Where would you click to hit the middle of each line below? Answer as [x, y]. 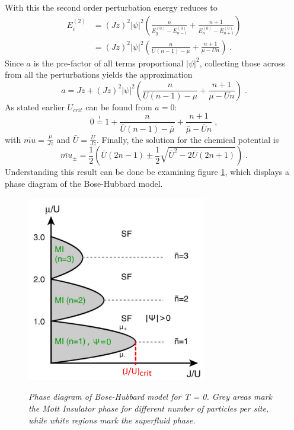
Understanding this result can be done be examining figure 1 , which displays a [147, 172]
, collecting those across [242, 63]
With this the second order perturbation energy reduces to [111, 7]
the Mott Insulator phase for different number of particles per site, [149, 408]
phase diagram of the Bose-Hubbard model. [84, 183]
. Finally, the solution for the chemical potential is [188, 139]
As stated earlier [35, 106]
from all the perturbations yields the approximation [99, 74]
